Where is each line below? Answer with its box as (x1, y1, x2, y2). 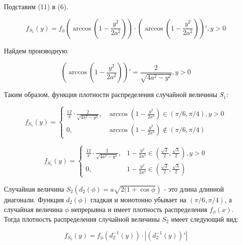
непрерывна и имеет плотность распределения (71, 204, 207, 214)
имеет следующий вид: (171, 213, 239, 224)
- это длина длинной (164, 183, 224, 194)
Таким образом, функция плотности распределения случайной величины (4, 89, 217, 99)
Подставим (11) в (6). (4, 1, 68, 11)
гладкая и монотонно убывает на (90, 194, 186, 204)
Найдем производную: (4, 45, 69, 55)
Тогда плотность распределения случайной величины (4, 213, 160, 224)
